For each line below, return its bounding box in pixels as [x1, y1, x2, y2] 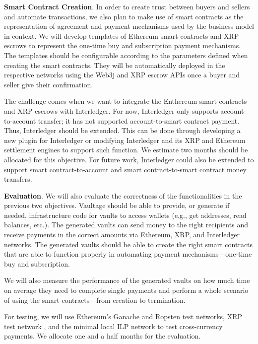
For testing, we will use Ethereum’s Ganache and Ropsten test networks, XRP [4, 311, 242, 322]
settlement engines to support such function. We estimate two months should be [4, 144, 248, 155]
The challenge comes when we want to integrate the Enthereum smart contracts [4, 96, 247, 106]
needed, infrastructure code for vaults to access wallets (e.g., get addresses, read [4, 209, 247, 220]
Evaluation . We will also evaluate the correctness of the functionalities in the [4, 190, 242, 201]
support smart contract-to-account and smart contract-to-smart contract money [4, 164, 247, 174]
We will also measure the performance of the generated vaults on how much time [4, 275, 250, 285]
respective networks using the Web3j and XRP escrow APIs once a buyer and [4, 69, 240, 80]
